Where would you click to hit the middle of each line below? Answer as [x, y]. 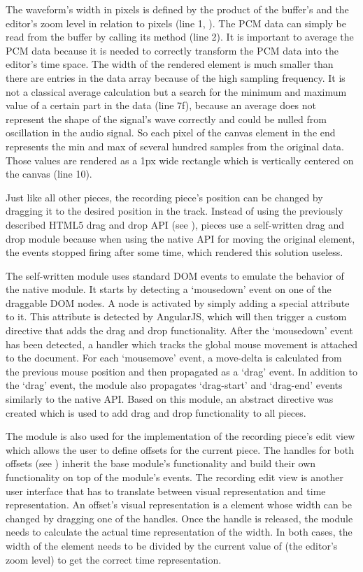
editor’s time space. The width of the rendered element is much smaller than [170, 64]
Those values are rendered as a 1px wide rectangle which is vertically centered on [180, 160]
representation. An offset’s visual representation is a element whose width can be [179, 505]
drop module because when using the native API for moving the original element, [180, 238]
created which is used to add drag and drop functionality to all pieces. [156, 412]
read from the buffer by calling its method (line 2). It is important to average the [180, 37]
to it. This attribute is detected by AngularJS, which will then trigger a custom [176, 316]
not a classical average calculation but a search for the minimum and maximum [176, 91]
